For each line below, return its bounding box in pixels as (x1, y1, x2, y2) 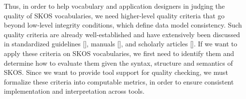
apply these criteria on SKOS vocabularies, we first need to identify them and (4, 48, 234, 58)
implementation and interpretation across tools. (4, 86, 145, 96)
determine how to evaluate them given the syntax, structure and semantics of (4, 57, 233, 68)
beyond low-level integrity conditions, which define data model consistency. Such (4, 20, 242, 30)
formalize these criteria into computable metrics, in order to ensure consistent (4, 76, 234, 86)
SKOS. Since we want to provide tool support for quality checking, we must (4, 67, 228, 77)
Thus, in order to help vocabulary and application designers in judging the (4, 1, 225, 11)
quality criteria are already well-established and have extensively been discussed (4, 29, 240, 39)
